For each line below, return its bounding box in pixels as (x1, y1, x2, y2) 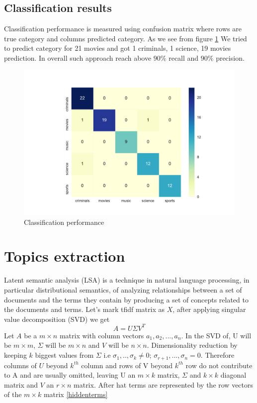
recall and (169, 52, 199, 63)
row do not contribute (185, 360, 253, 370)
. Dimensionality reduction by (147, 340, 238, 350)
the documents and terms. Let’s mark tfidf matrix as (4, 304, 165, 314)
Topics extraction (4, 246, 125, 266)
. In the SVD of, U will (181, 330, 252, 340)
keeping (4, 350, 27, 360)
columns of (4, 360, 37, 370)
